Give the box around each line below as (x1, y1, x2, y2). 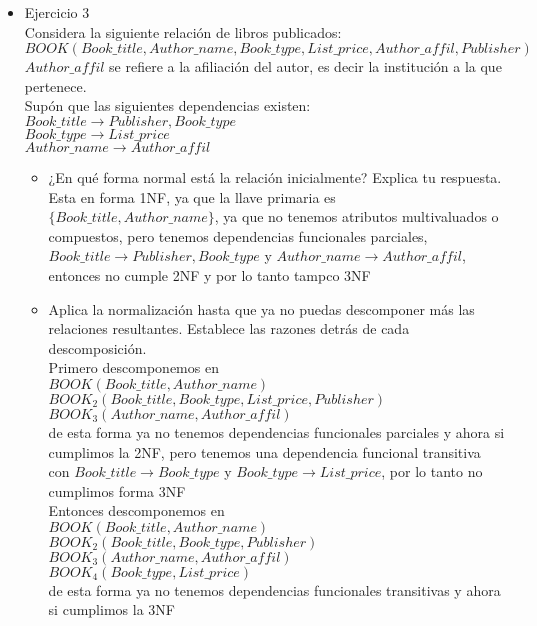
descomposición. (48, 337, 147, 358)
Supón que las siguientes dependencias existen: (24, 95, 311, 116)
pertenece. (24, 75, 87, 96)
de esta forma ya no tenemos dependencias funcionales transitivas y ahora (48, 579, 501, 600)
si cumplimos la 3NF (48, 599, 175, 620)
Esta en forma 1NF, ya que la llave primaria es (48, 186, 336, 207)
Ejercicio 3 (24, 2, 90, 22)
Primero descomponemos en (48, 357, 219, 378)
